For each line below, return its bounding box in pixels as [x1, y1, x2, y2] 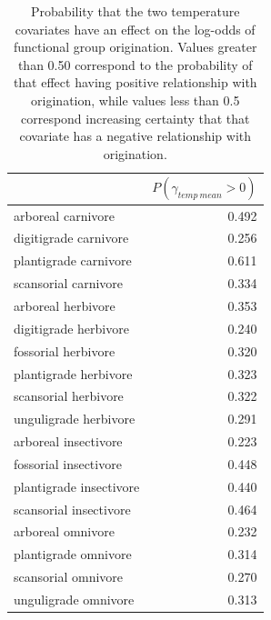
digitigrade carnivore [14, 228, 129, 247]
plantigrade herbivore [14, 364, 133, 383]
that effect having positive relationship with [13, 73, 257, 92]
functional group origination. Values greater [14, 37, 257, 56]
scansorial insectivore [14, 499, 131, 518]
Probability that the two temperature [31, 2, 240, 20]
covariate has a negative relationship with [19, 126, 252, 145]
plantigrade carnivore [14, 251, 132, 270]
